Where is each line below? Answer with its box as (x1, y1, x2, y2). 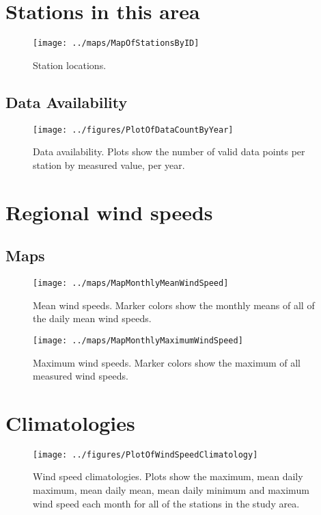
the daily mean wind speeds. (33, 311, 152, 326)
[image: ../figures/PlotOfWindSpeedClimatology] (33, 449, 258, 460)
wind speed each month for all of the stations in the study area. (33, 496, 300, 510)
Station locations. (33, 57, 107, 72)
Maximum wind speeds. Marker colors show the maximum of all (33, 355, 301, 369)
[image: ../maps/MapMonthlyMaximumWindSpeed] (33, 335, 243, 345)
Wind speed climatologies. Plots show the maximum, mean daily (33, 469, 303, 484)
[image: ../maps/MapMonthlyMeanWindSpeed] (33, 278, 229, 288)
